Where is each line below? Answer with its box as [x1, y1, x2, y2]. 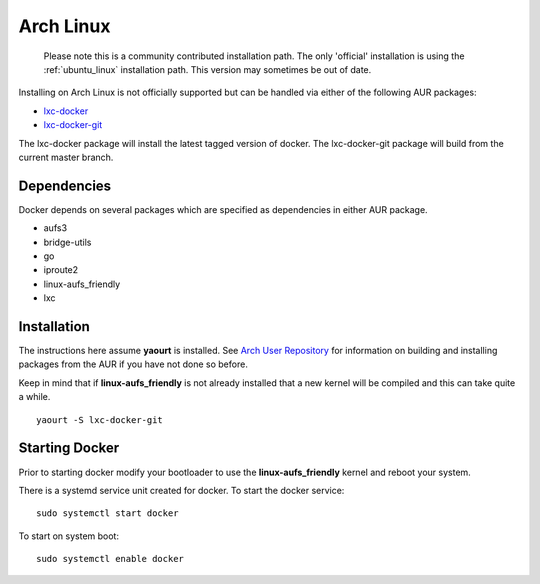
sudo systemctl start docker [36, 508, 179, 519]
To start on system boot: [18, 530, 120, 542]
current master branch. [18, 151, 114, 163]
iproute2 [43, 264, 79, 276]
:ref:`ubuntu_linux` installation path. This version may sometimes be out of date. [43, 63, 372, 75]
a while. [18, 391, 51, 403]
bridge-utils [43, 236, 92, 248]
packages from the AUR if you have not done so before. [18, 358, 249, 370]
